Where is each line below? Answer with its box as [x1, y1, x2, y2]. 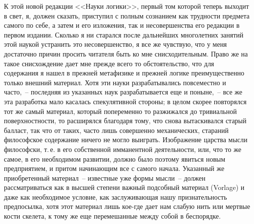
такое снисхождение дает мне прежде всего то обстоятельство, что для [4, 58, 214, 68]
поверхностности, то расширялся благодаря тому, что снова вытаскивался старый [4, 115, 247, 126]
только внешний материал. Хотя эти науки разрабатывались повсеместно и [4, 77, 226, 87]
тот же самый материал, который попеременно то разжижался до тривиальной [4, 106, 237, 116]
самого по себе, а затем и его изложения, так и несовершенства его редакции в [4, 20, 240, 30]
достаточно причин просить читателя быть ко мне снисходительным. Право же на [4, 48, 248, 58]
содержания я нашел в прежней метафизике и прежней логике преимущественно [4, 68, 244, 78]
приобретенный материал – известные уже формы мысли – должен [4, 172, 206, 183]
